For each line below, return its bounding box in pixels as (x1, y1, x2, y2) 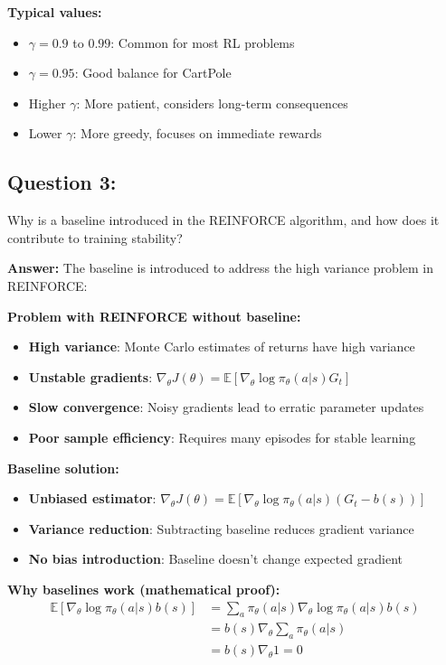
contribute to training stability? (7, 228, 183, 247)
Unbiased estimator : (28, 489, 157, 508)
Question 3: (7, 168, 117, 196)
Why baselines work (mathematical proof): (7, 579, 280, 598)
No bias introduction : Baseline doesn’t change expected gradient (28, 549, 403, 568)
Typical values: (7, 3, 102, 21)
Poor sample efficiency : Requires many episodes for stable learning (28, 427, 416, 446)
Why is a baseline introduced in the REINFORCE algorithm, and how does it (7, 211, 440, 229)
